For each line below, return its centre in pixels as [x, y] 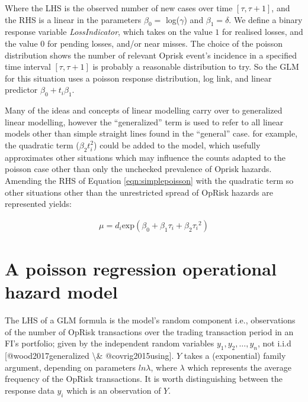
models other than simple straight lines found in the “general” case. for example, [151, 133]
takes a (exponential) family [235, 356]
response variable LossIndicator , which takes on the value [109, 32]
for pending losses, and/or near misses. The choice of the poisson [165, 43]
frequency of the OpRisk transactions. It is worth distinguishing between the [144, 379]
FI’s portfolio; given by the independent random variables [110, 343]
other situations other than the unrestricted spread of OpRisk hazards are [139, 192]
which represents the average [240, 367]
